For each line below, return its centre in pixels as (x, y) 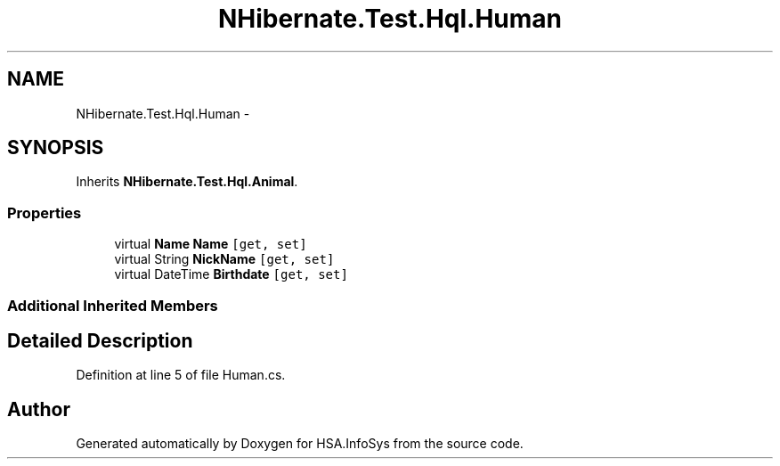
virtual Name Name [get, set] (211, 244)
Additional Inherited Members (113, 305)
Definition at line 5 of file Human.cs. (181, 375)
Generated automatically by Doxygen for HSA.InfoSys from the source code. (300, 444)
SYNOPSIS (56, 148)
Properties (45, 213)
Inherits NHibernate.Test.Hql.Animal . (187, 182)
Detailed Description (100, 340)
